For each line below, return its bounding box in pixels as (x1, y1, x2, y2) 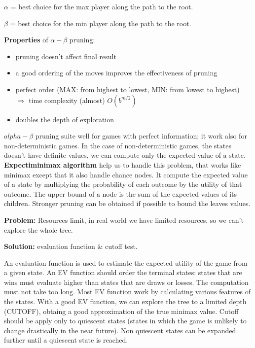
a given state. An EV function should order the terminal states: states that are (4, 267, 242, 278)
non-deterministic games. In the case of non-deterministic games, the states (4, 140, 231, 150)
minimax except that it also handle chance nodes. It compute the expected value (4, 169, 248, 179)
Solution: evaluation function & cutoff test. (4, 241, 138, 251)
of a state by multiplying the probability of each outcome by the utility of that (4, 179, 242, 189)
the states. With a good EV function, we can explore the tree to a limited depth (4, 296, 247, 307)
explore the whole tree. (4, 224, 73, 235)
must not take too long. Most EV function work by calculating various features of (4, 286, 251, 297)
